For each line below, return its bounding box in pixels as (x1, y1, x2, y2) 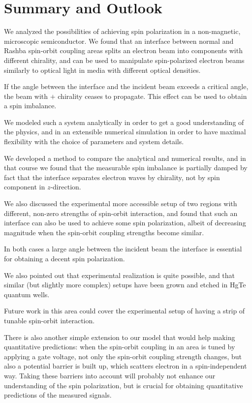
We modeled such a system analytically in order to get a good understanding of (4, 117, 244, 127)
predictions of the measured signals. (4, 390, 112, 400)
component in (4, 182, 45, 192)
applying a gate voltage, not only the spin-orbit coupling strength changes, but (4, 351, 242, 361)
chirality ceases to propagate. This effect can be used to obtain (58, 91, 247, 101)
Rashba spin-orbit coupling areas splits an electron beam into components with (4, 45, 243, 56)
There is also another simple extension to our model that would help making (4, 332, 235, 342)
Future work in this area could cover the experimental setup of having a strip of (4, 306, 245, 316)
